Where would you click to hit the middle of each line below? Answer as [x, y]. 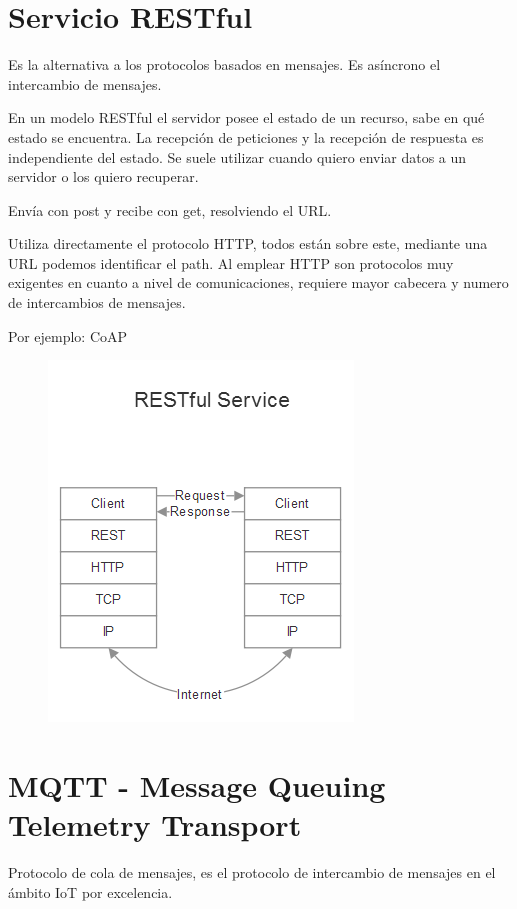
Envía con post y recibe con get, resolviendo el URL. [170, 209]
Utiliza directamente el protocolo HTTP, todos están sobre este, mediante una [248, 243]
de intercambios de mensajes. [97, 302]
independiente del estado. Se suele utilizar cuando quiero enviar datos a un [237, 156]
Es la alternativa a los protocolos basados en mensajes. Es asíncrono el [224, 64]
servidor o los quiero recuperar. [103, 176]
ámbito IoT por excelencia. [90, 891]
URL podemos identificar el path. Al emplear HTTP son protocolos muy [231, 262]
